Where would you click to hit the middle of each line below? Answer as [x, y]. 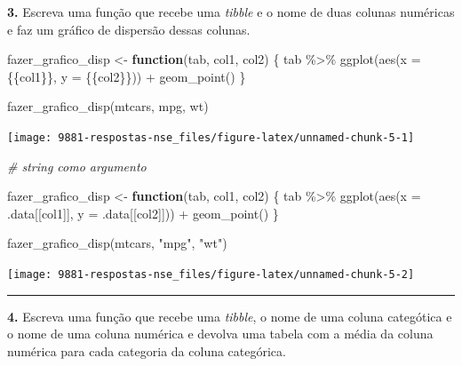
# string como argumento [77, 166]
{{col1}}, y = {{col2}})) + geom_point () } [127, 76]
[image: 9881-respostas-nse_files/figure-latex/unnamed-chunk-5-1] [211, 137]
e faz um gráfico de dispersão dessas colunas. [129, 29]
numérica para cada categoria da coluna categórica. [147, 350]
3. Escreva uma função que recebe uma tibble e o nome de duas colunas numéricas [231, 12]
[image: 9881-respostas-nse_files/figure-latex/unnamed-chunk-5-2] [211, 274]
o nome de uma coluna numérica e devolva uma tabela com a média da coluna [220, 334]
